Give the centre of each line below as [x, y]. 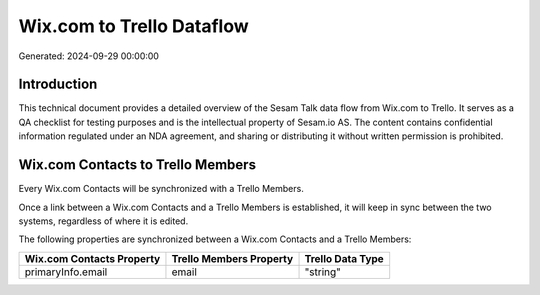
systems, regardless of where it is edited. [103, 221]
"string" [323, 272]
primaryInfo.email [66, 272]
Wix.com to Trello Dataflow [133, 26]
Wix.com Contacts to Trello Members [137, 165]
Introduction [58, 84]
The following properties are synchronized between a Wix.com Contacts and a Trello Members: [215, 239]
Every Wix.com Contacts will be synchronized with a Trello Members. [161, 189]
